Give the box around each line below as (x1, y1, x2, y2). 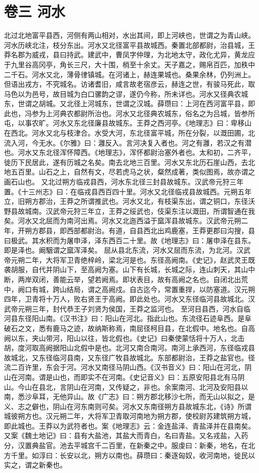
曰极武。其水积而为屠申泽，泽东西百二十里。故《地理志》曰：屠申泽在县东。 (4, 235, 255, 245)
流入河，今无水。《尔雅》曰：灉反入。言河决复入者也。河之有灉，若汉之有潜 (4, 137, 252, 148)
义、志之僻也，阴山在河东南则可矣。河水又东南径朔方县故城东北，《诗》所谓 (4, 401, 252, 411)
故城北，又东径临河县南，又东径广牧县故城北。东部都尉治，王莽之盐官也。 (4, 352, 248, 362)
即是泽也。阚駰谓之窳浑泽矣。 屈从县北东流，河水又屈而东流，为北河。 (4, 245, 237, 255)
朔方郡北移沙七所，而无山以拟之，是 (136, 391, 255, 402)
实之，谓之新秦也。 (4, 460, 67, 470)
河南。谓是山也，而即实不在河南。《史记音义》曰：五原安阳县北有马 (17, 371, 238, 382)
